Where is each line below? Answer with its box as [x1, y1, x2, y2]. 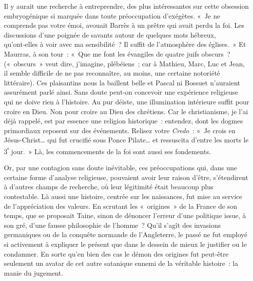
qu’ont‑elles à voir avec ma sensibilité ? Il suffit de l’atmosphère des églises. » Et [4, 39, 246, 49]
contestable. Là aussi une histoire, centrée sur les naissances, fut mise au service [4, 191, 242, 201]
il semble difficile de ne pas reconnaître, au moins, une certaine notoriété [4, 68, 220, 78]
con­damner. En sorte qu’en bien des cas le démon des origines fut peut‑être [4, 248, 229, 259]
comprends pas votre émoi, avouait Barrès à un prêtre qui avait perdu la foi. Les [4, 20, 244, 30]
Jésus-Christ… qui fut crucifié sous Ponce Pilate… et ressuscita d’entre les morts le [4, 135, 249, 145]
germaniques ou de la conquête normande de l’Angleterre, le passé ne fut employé [4, 229, 248, 240]
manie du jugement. [4, 267, 63, 278]
